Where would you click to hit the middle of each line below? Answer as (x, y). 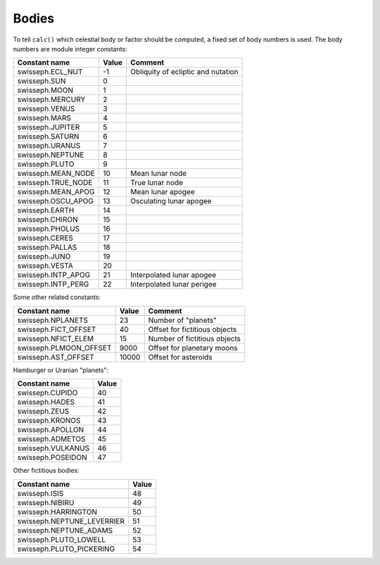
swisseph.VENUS (46, 109)
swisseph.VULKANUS (53, 448)
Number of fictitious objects (194, 338)
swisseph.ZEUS (43, 412)
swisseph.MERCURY (51, 100)
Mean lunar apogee (163, 192)
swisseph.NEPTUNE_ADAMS (65, 530)
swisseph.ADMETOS (51, 439)
